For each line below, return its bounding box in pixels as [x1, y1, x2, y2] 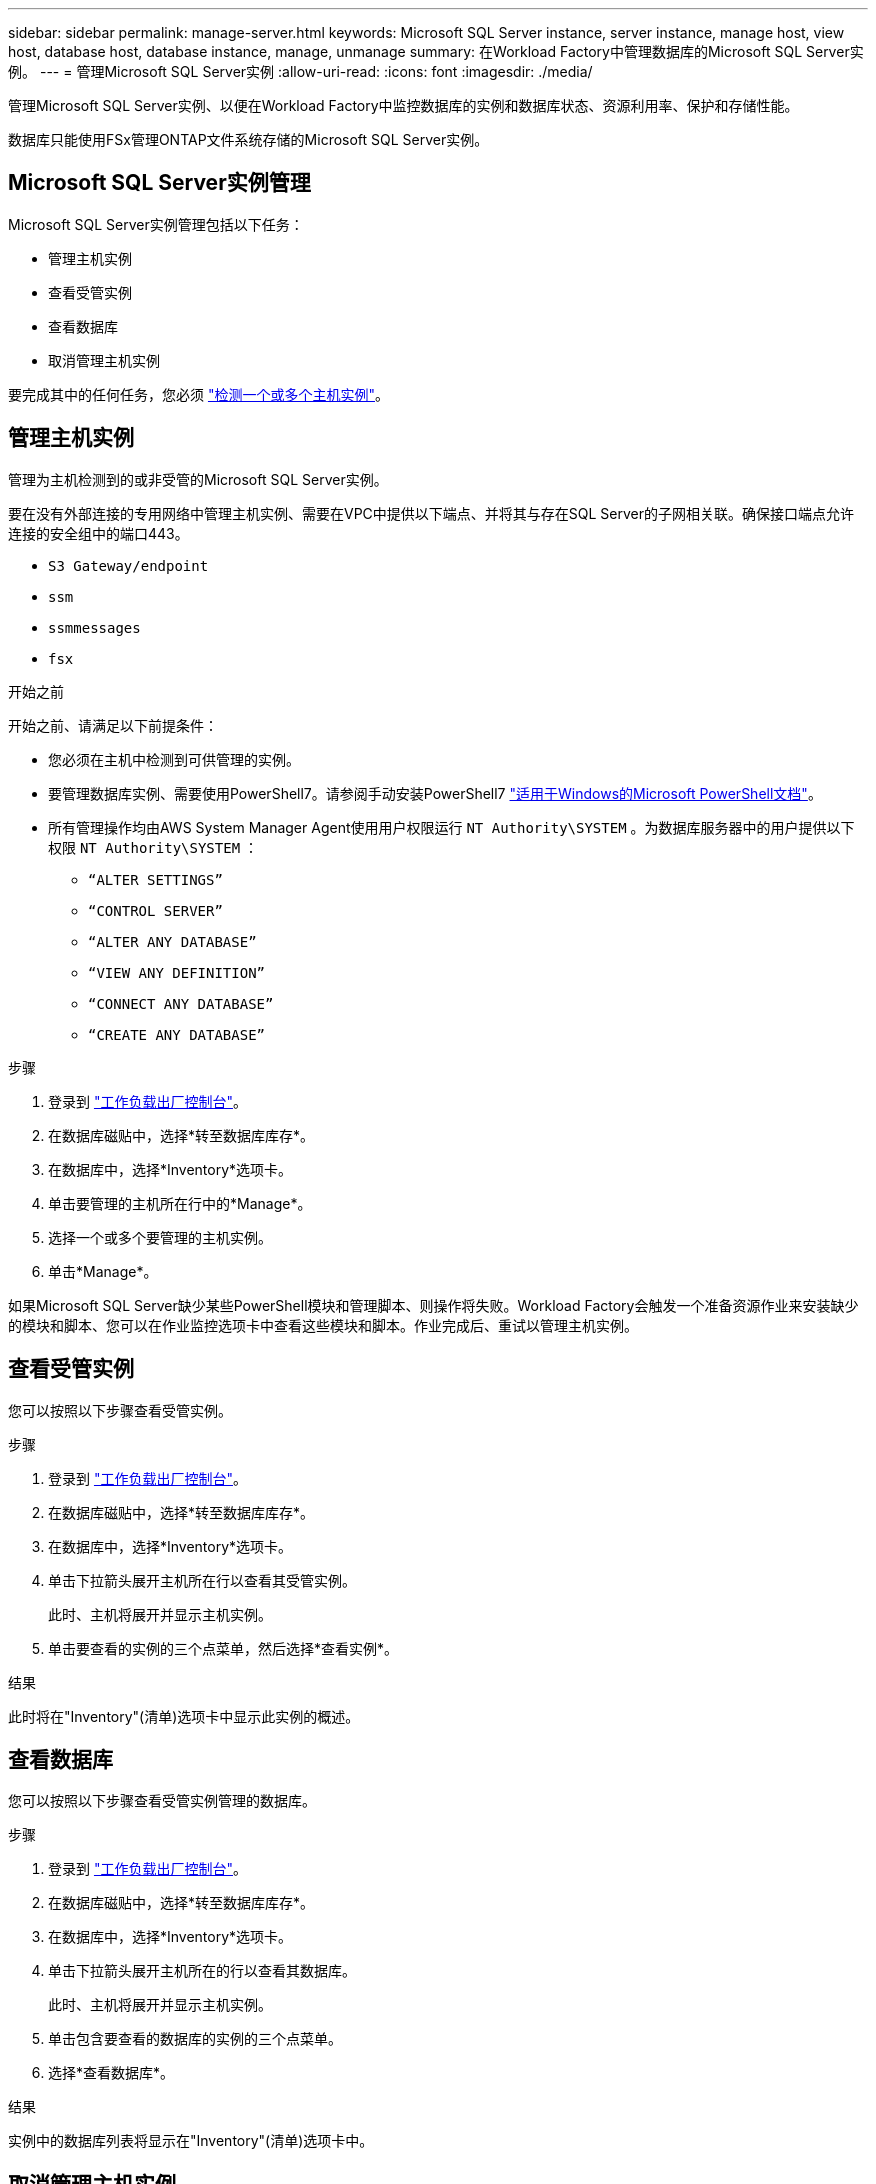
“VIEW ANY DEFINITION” [88, 964, 266, 981]
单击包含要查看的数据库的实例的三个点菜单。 [48, 2030, 342, 2048]
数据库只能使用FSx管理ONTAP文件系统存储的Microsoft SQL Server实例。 [8, 131, 489, 148]
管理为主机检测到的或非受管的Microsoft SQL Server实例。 [8, 470, 388, 488]
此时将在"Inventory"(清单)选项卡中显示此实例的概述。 [8, 1707, 360, 1725]
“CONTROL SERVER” [88, 902, 223, 919]
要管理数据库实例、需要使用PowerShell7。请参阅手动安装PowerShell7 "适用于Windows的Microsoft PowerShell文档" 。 [48, 784, 822, 802]
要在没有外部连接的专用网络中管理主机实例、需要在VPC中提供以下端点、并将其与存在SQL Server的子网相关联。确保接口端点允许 [8, 504, 855, 522]
